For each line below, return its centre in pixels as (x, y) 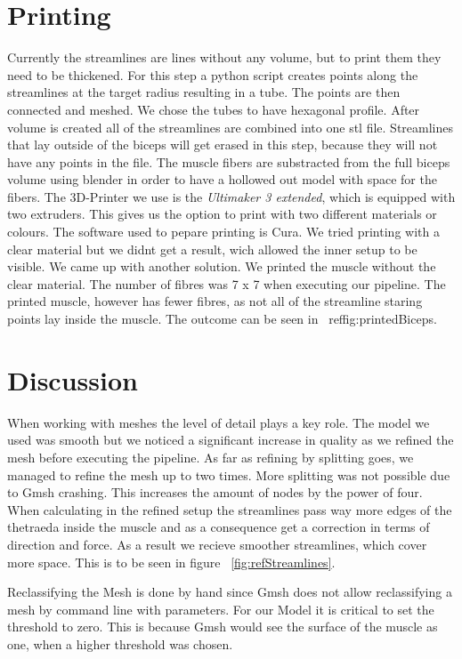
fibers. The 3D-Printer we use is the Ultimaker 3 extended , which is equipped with (231, 196)
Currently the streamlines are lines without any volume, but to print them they (224, 57)
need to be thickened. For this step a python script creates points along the (213, 74)
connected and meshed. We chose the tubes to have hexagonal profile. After (214, 109)
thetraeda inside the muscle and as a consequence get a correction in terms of (219, 527)
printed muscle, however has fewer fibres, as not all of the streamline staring (215, 301)
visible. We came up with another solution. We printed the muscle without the (222, 266)
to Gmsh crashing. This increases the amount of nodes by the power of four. (215, 492)
